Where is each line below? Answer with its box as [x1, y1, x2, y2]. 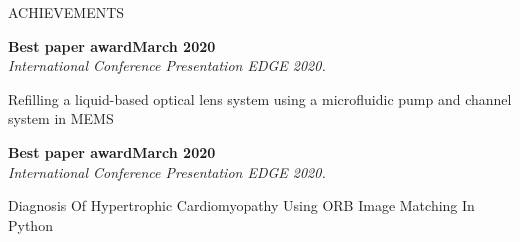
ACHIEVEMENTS [8, 2, 125, 22]
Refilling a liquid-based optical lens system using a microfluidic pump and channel [8, 88, 512, 109]
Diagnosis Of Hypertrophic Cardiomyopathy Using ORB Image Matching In [8, 195, 475, 216]
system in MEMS [8, 108, 114, 129]
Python [8, 214, 53, 235]
